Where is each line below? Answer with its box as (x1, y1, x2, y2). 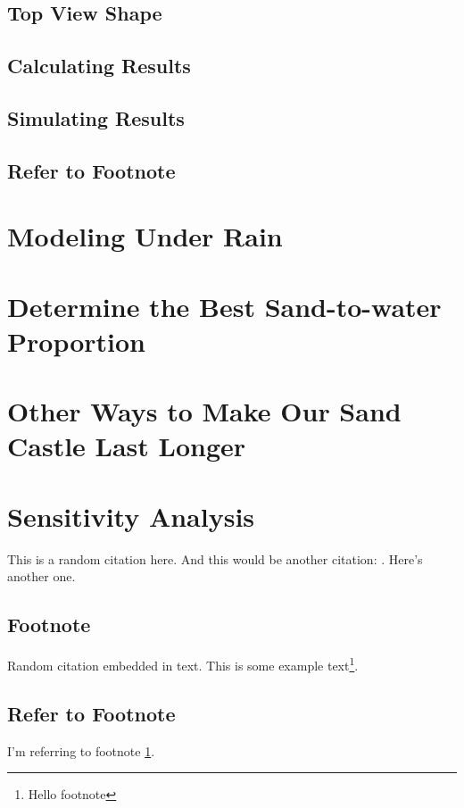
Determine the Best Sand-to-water (7, 287, 442, 324)
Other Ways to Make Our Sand (7, 393, 402, 429)
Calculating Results (7, 52, 191, 79)
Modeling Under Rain (7, 218, 283, 254)
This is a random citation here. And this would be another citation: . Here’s (7, 549, 423, 568)
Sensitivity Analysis (7, 497, 255, 534)
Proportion (7, 322, 145, 359)
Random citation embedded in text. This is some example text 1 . (7, 654, 359, 674)
